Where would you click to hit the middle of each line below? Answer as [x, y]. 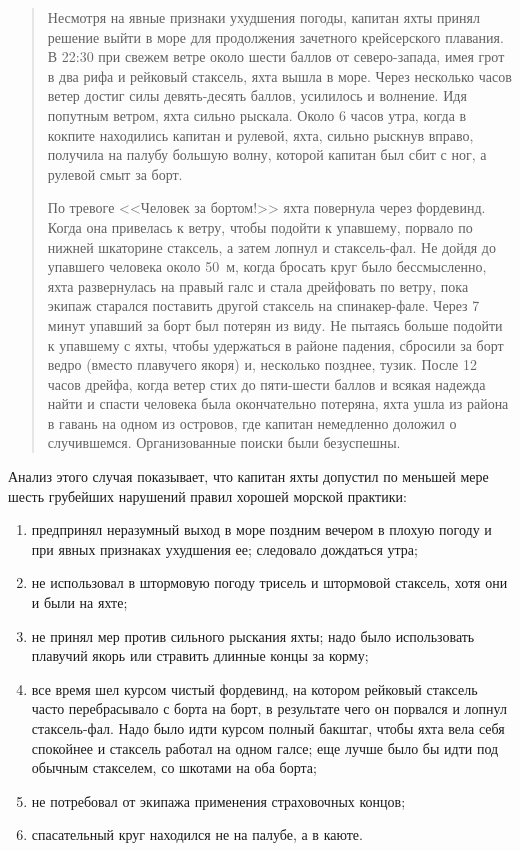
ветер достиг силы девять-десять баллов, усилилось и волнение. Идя [257, 95]
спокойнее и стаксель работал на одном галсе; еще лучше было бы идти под [265, 747]
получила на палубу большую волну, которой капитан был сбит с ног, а [267, 154]
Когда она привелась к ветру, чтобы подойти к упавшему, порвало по [260, 226]
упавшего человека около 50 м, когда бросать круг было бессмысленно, [267, 266]
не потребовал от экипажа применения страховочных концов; [218, 800]
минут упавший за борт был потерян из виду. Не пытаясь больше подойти [275, 324]
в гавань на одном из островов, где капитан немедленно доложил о [252, 422]
